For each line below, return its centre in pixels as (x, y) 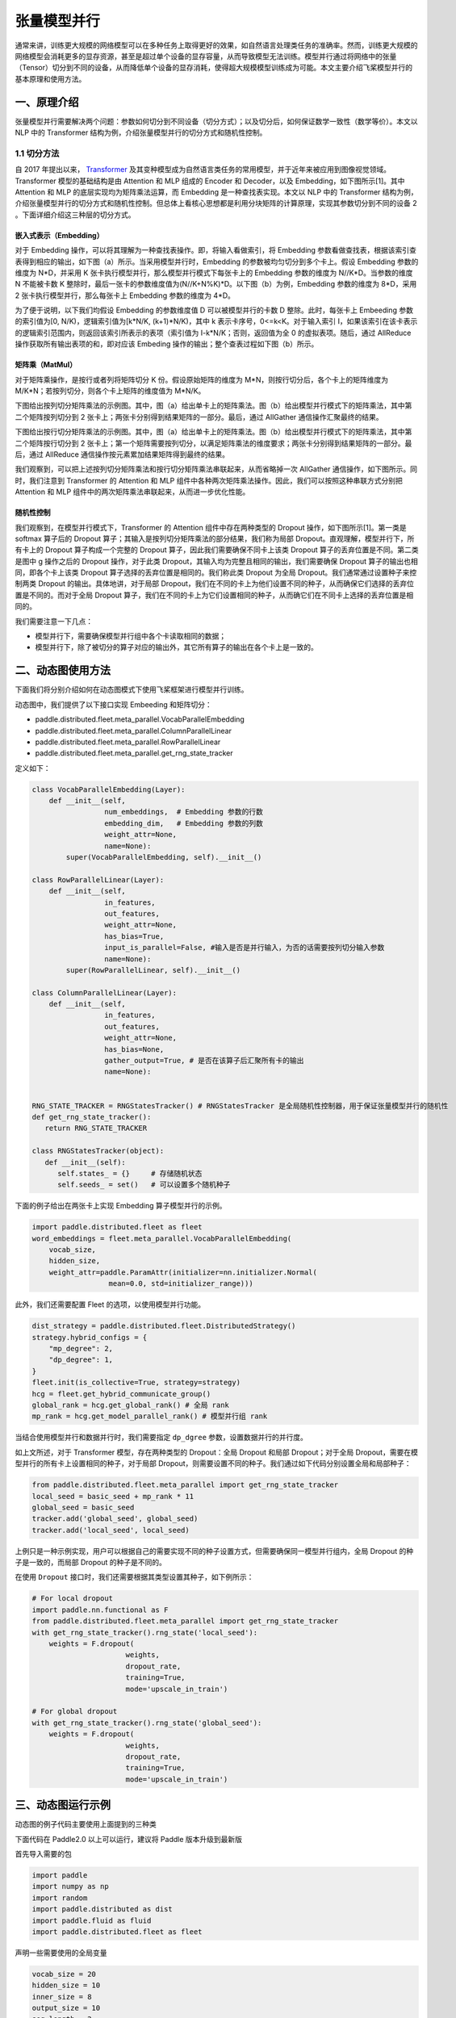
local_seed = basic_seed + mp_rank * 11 (113, 1496)
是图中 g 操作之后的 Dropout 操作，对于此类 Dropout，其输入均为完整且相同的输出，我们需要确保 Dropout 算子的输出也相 (217, 561)
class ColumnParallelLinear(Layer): (105, 992)
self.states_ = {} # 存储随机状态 (130, 1173)
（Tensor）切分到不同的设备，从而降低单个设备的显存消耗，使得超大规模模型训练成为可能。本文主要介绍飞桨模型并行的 (214, 68)
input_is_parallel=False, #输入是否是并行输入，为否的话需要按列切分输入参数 (244, 948)
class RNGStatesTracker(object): (98, 1151)
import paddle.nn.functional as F (100, 1610)
